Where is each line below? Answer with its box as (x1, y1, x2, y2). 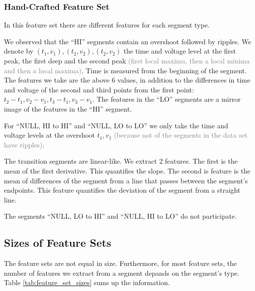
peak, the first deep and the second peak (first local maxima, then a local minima (4, 56, 250, 65)
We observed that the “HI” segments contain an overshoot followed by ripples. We (4, 36, 252, 46)
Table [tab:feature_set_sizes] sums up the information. (4, 277, 170, 288)
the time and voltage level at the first (123, 46, 236, 56)
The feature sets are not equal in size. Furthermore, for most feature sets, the (4, 258, 237, 268)
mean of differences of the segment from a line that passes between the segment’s (4, 175, 248, 185)
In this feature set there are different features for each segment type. (4, 20, 210, 30)
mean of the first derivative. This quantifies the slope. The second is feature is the (4, 165, 251, 175)
